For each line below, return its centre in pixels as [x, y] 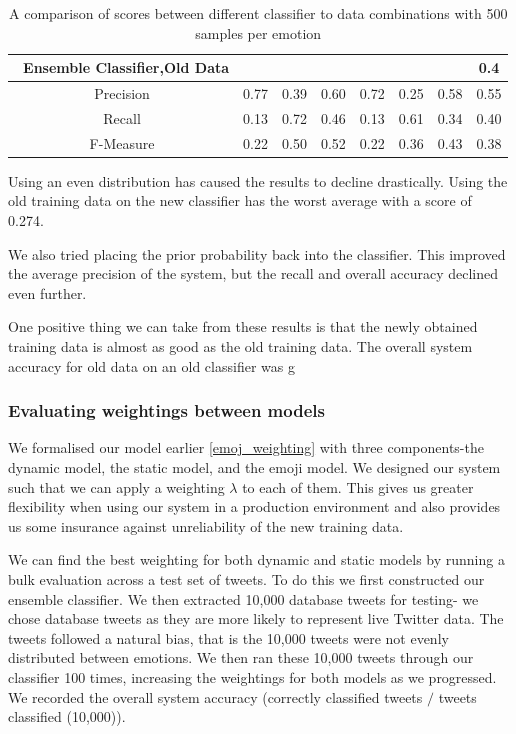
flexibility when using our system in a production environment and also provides [254, 506]
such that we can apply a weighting [116, 486]
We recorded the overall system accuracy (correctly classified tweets [215, 696]
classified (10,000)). [67, 716]
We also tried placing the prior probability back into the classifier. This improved [257, 253]
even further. [47, 292]
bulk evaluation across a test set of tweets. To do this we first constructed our [246, 578]
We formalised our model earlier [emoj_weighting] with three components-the [246, 447]
